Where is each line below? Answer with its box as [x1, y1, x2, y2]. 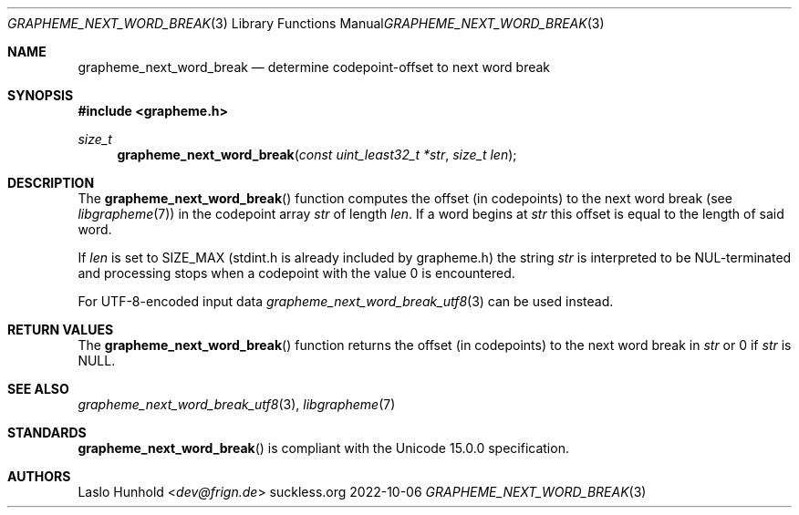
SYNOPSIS [7, 88, 74, 103]
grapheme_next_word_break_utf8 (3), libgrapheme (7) [78, 397, 396, 412]
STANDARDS [7, 425, 87, 440]
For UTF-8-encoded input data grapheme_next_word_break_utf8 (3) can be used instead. [78, 294, 614, 309]
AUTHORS [7, 469, 71, 484]
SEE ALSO [7, 381, 69, 397]
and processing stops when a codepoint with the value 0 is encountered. [78, 265, 515, 281]
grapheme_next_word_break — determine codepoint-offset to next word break [78, 59, 551, 75]
